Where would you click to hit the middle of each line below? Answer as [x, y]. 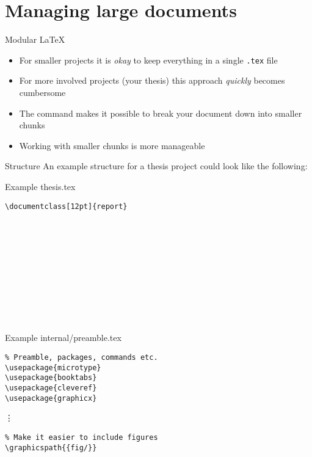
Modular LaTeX [35, 39]
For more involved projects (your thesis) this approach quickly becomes [152, 80]
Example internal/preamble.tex [63, 338]
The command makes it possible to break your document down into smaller [161, 113]
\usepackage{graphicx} [51, 398]
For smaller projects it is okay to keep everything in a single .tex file [148, 60]
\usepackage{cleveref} [51, 388]
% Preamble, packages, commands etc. [82, 357]
